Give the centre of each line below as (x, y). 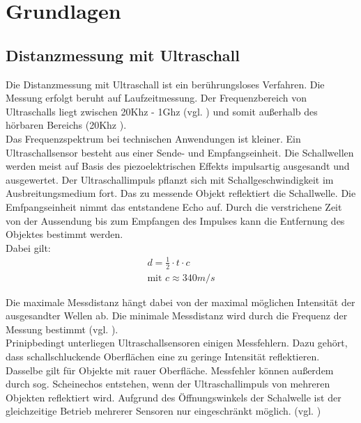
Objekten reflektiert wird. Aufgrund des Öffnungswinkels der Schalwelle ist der (174, 397)
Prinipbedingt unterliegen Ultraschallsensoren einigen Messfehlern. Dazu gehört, (177, 343)
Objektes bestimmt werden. (64, 234)
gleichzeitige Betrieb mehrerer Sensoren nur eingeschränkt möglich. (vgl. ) (163, 411)
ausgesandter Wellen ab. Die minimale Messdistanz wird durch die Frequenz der (177, 316)
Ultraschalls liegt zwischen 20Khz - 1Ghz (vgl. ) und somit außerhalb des (162, 111)
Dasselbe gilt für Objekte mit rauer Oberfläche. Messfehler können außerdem (170, 370)
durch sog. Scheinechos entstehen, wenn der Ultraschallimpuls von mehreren (168, 384)
